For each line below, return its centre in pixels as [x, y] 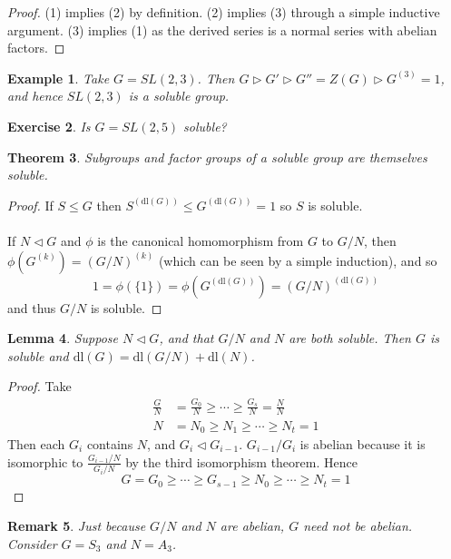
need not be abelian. [358, 526]
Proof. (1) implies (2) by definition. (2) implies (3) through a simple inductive [224, 12]
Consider [32, 543]
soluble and [38, 355]
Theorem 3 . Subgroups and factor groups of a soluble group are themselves [217, 157]
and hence [35, 96]
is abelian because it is [363, 443]
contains [110, 443]
